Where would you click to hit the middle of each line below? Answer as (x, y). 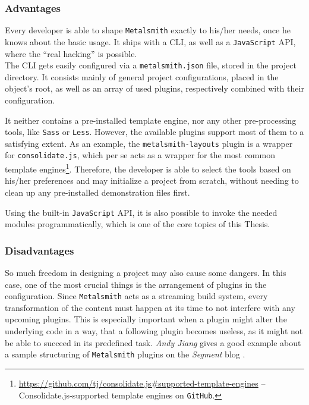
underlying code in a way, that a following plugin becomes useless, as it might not (154, 331)
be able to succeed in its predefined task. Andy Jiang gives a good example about (153, 342)
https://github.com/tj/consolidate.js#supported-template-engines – (142, 383)
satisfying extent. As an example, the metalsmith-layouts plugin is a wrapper (149, 143)
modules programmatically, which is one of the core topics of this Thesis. (138, 224)
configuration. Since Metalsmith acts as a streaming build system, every (136, 296)
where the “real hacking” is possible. (71, 53)
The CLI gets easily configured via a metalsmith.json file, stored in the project (151, 65)
